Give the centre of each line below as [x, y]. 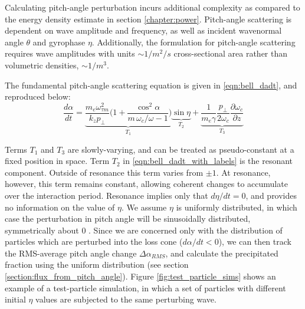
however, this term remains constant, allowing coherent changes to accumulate [146, 184]
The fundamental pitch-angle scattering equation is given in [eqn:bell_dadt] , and [151, 85]
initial [15, 299]
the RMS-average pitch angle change [71, 253]
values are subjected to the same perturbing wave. [126, 299]
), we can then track [255, 241]
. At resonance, [243, 172]
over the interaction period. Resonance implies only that [106, 195]
